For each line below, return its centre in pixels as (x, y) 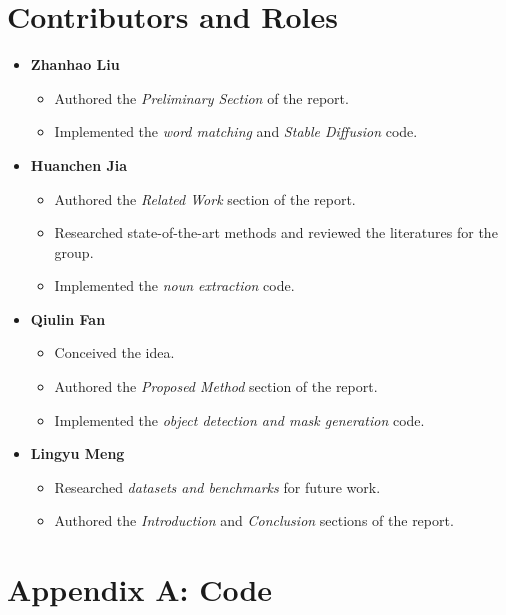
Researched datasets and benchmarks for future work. (217, 486)
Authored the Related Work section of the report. (205, 198)
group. (74, 251)
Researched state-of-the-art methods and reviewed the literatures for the (276, 232)
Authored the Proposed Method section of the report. (216, 386)
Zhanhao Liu (75, 64)
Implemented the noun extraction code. (174, 285)
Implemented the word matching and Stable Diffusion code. (236, 131)
